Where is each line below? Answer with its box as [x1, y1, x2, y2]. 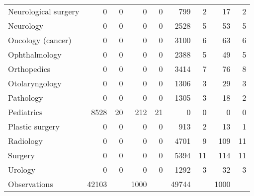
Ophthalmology [8, 49, 62, 60]
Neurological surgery [8, 5, 80, 17]
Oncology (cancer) [8, 34, 72, 46]
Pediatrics [8, 106, 43, 118]
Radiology [8, 135, 43, 146]
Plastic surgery [8, 121, 60, 132]
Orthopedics [8, 63, 51, 74]
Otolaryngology [8, 77, 62, 89]
